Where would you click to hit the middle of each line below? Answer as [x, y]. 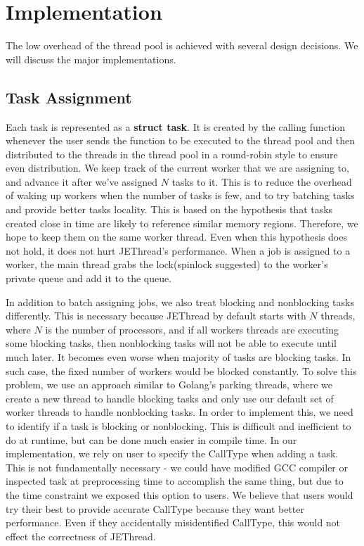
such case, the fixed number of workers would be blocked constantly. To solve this [181, 370]
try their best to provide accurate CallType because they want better [155, 508]
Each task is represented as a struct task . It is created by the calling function [175, 126]
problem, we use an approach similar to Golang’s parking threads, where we [169, 385]
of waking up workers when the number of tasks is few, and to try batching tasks [180, 195]
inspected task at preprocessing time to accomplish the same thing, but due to [175, 481]
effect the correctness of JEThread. [81, 536]
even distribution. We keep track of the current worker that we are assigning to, [177, 168]
